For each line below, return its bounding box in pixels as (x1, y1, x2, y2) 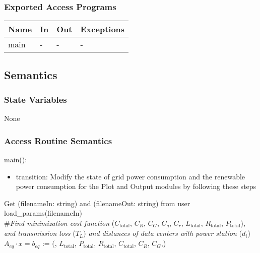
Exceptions (80, 23, 125, 35)
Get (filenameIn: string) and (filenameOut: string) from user (4, 198, 190, 208)
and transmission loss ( (4, 228, 76, 238)
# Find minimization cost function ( (4, 218, 115, 228)
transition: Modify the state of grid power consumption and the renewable (16, 171, 245, 181)
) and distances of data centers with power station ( (83, 228, 242, 238)
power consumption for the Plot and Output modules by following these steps (16, 181, 256, 192)
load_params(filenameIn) (4, 208, 82, 218)
